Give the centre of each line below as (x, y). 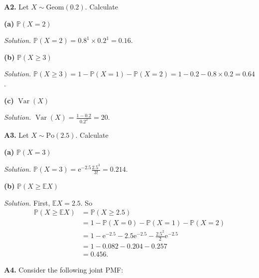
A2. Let (16, 6)
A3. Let (16, 135)
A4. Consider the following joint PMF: (64, 270)
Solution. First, (27, 202)
